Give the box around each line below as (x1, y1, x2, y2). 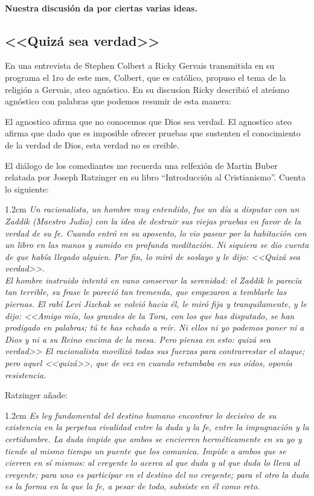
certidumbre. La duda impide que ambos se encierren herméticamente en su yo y (5, 433, 302, 445)
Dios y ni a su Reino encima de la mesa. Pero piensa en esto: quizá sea (5, 332, 271, 345)
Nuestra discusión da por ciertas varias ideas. (5, 1, 197, 14)
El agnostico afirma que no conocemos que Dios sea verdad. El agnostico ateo (5, 115, 292, 127)
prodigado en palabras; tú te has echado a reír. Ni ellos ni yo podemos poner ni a (5, 321, 304, 334)
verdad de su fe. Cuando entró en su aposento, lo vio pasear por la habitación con (5, 226, 307, 239)
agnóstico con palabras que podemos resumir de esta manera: (5, 95, 232, 107)
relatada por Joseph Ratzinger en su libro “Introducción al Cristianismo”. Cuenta (5, 171, 306, 183)
